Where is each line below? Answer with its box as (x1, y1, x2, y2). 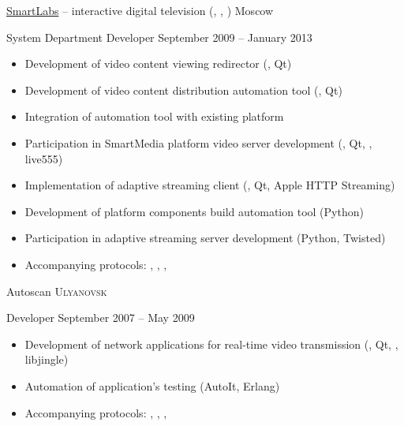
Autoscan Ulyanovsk (6, 282, 107, 299)
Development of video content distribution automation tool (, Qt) (24, 81, 342, 98)
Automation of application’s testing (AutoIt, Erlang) (24, 377, 280, 394)
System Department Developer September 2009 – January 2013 (6, 28, 312, 45)
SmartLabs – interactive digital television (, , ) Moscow (6, 2, 274, 18)
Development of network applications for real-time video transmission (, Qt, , (24, 335, 398, 352)
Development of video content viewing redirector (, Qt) (24, 55, 292, 72)
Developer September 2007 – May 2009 (6, 309, 195, 326)
